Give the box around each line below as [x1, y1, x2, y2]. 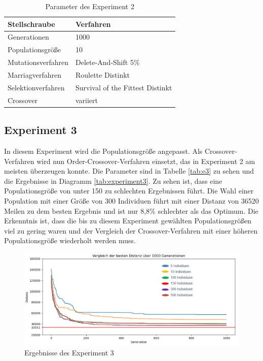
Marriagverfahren [8, 69, 61, 80]
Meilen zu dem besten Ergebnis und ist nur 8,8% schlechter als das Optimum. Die [4, 205, 258, 216]
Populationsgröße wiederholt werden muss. [4, 235, 136, 246]
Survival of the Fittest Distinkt [75, 82, 172, 92]
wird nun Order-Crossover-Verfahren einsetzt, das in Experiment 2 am [36, 155, 255, 166]
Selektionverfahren [8, 82, 65, 92]
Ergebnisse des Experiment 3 [24, 347, 114, 357]
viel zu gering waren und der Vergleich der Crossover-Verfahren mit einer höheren [4, 225, 258, 236]
